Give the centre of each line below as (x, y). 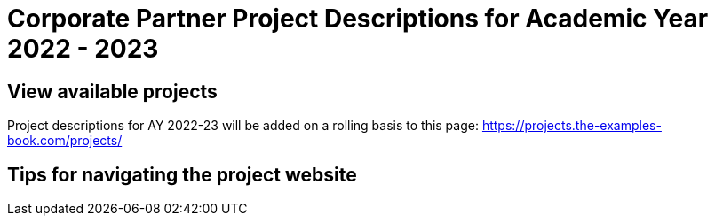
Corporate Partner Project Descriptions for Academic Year (358, 19)
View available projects (112, 91)
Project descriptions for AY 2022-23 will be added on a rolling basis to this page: (243, 126)
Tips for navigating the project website (182, 174)
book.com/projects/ (65, 141)
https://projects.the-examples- (572, 126)
